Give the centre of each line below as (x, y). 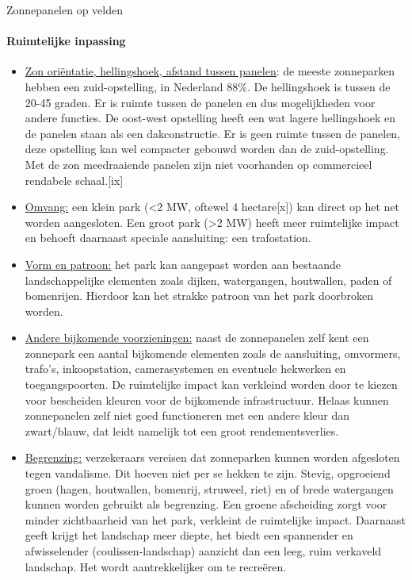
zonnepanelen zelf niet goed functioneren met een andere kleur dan (187, 415)
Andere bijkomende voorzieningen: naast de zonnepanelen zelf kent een (197, 338)
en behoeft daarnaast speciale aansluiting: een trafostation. (168, 238)
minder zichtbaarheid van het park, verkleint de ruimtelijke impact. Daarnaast (215, 519)
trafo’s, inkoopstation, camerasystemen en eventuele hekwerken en (185, 369)
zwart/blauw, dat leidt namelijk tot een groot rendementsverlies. (182, 430)
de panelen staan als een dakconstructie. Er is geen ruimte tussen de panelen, (213, 133)
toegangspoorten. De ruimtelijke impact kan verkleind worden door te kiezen (211, 384)
